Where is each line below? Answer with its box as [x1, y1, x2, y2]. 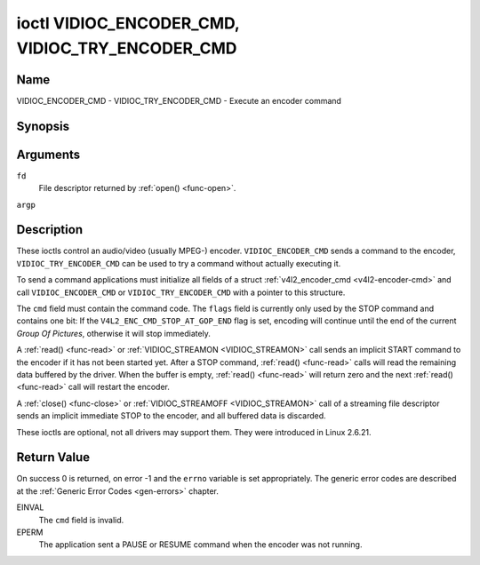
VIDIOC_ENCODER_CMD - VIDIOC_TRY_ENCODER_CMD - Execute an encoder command [16, 95, 342, 106]
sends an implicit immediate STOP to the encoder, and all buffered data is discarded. [16, 410, 326, 421]
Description [16, 222, 84, 237]
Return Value [16, 450, 91, 466]
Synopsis [16, 118, 70, 133]
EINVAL [16, 502, 44, 513]
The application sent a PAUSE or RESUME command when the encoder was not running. [38, 539, 363, 550]
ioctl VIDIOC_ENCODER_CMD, [16, 13, 240, 33]
